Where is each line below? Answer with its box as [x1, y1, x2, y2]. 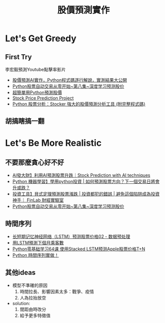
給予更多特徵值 [19, 313, 51, 319]
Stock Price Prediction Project [12, 95, 74, 101]
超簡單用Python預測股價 [12, 90, 62, 95]
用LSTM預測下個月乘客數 [12, 240, 64, 246]
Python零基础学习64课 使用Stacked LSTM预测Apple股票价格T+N [12, 246, 146, 252]
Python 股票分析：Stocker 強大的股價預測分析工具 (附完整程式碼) [12, 101, 146, 107]
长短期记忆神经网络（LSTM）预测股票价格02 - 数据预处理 [12, 233, 130, 239]
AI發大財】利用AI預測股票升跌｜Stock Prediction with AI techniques [12, 172, 151, 178]
